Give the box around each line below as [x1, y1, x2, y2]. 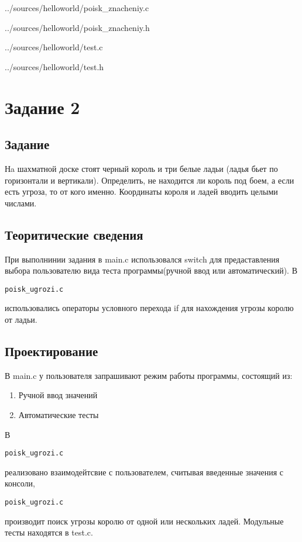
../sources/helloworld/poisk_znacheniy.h [5, 21, 150, 33]
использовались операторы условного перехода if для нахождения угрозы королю [5, 302, 294, 314]
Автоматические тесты [18, 408, 99, 420]
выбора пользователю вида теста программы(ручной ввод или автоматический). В [5, 264, 297, 277]
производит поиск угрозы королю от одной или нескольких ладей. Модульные [5, 515, 284, 527]
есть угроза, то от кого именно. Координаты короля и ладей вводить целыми [5, 185, 278, 198]
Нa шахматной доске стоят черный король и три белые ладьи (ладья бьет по [5, 162, 278, 174]
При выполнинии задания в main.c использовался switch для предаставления [5, 253, 280, 265]
